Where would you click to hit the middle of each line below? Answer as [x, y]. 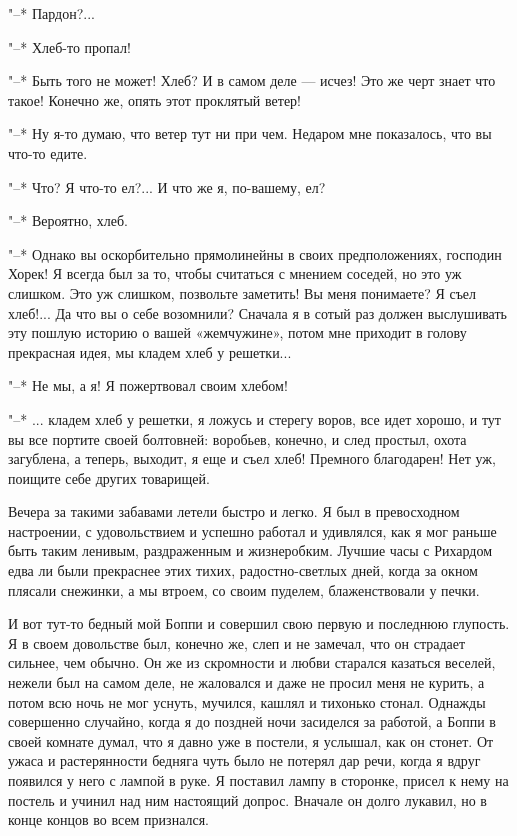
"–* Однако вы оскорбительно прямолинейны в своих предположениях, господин [255, 253]
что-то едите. [48, 152]
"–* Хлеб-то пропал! [69, 46]
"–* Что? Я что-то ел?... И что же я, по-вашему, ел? [167, 186]
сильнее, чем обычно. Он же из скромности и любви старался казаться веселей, [252, 662]
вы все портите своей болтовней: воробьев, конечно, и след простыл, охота [237, 438]
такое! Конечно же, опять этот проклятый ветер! [154, 99]
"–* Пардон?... [51, 13]
